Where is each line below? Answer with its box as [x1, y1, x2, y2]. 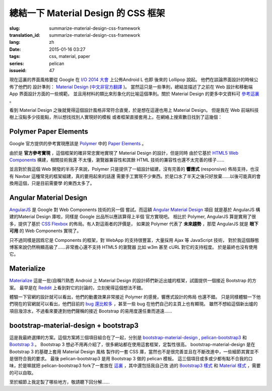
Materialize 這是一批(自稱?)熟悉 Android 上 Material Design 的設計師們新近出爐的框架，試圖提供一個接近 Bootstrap [9, 278, 247, 284]
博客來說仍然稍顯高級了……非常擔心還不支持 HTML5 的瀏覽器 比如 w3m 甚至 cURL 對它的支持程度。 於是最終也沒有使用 [9, 244, 258, 250]
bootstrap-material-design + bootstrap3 [9, 321, 139, 330]
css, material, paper [49, 53, 91, 59]
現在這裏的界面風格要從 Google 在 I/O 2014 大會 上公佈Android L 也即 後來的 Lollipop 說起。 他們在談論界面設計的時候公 [9, 77, 259, 83]
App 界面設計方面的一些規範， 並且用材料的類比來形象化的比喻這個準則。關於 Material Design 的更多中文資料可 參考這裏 [9, 91, 259, 97]
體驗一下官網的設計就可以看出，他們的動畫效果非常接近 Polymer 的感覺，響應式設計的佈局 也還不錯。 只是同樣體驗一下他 [9, 294, 261, 300]
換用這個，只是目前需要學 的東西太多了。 [9, 180, 95, 186]
